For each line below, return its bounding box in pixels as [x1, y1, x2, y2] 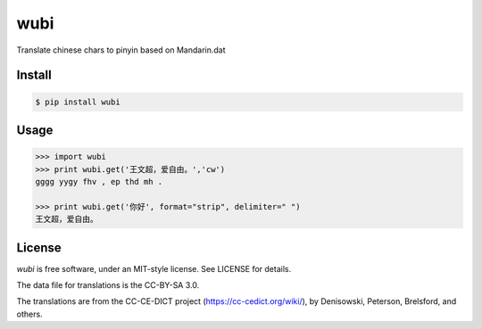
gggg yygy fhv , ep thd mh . [35, 177, 163, 186]
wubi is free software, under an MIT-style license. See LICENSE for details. [16, 263, 292, 274]
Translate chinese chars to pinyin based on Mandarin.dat [16, 45, 226, 55]
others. [16, 308, 44, 319]
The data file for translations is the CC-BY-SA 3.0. [16, 279, 200, 290]
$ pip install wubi [35, 96, 120, 107]
